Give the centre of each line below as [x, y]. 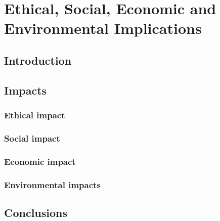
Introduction [38, 60]
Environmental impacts [52, 184]
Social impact [32, 138]
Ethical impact [35, 115]
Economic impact [40, 161]
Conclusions [36, 212]
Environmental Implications [103, 28]
